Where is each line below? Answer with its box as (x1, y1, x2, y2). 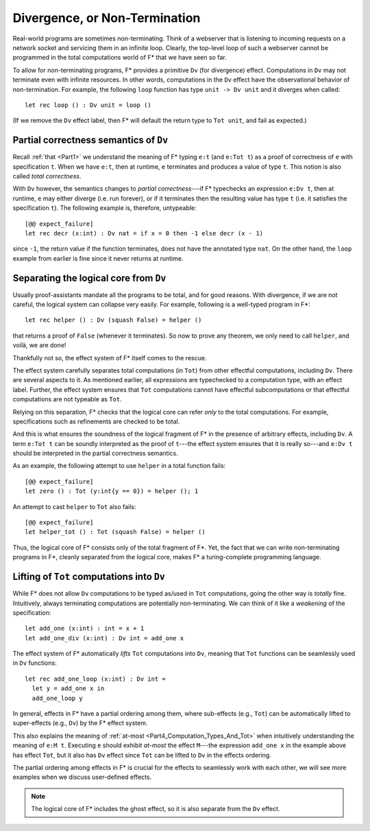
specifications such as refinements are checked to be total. (12, 417, 180, 425)
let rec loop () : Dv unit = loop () (25, 101, 152, 109)
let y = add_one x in (32, 685, 105, 692)
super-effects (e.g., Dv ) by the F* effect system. (12, 719, 148, 727)
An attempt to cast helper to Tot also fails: (12, 502, 136, 511)
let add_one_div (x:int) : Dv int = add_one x (25, 634, 184, 642)
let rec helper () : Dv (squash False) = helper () (25, 316, 202, 324)
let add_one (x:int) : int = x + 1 (25, 624, 145, 633)
